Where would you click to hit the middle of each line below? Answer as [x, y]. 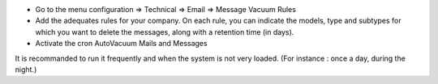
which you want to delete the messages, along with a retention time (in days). [165, 31]
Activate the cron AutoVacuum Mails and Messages [121, 44]
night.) [26, 69]
